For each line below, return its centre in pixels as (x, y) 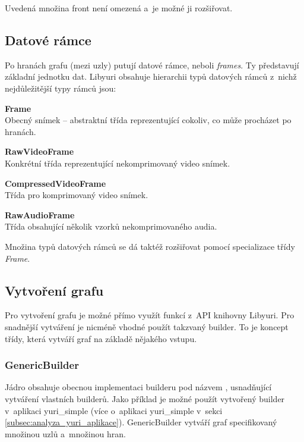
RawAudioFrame (40, 214)
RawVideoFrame (39, 151)
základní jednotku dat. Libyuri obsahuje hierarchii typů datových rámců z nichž (151, 76)
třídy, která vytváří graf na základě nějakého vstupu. (101, 338)
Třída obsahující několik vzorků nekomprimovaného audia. (111, 226)
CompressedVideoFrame (56, 183)
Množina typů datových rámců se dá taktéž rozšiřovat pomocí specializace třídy (150, 246)
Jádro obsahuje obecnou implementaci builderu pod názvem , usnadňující (138, 387)
